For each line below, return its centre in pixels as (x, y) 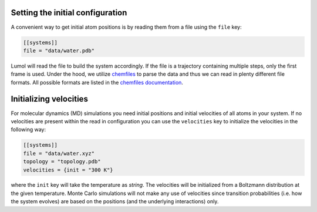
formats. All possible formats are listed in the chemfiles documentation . (97, 82)
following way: (28, 130)
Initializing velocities (49, 99)
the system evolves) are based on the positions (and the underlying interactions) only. (115, 201)
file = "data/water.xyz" (59, 153)
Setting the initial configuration (69, 13)
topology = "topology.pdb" (62, 162)
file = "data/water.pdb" (59, 51)
